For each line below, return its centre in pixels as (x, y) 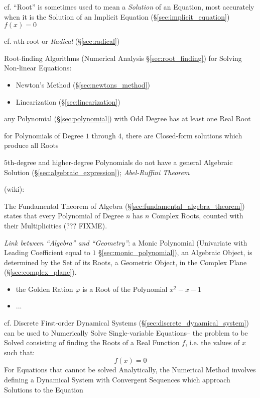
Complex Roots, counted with (197, 216)
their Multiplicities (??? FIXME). (56, 225)
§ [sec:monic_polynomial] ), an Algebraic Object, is (175, 252)
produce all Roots (31, 145)
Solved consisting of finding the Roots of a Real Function (92, 342)
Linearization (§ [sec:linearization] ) (68, 101)
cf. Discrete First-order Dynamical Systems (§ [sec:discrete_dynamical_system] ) (127, 323)
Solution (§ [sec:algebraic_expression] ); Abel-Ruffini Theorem (97, 172)
